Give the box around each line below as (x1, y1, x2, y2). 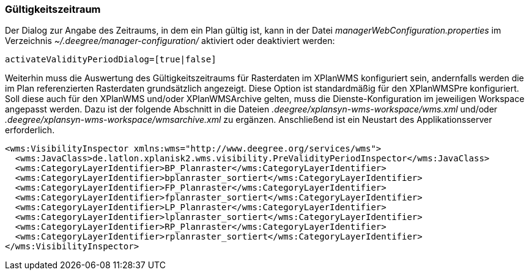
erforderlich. (5, 125, 55, 136)
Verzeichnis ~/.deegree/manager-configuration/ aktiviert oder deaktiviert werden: (5, 35, 335, 46)
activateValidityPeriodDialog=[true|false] (5, 54, 216, 65)
